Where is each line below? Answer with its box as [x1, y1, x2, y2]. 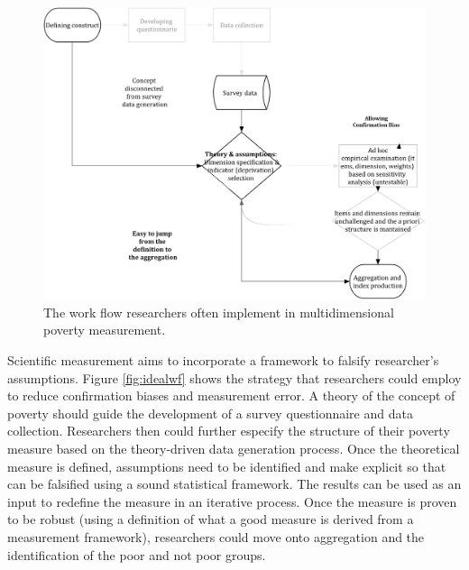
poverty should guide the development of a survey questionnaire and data [7, 403, 413, 422]
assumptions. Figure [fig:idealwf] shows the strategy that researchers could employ [7, 368, 462, 387]
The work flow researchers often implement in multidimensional [43, 302, 394, 321]
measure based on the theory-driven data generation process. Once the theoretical [7, 438, 460, 457]
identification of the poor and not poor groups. [7, 545, 266, 564]
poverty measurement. [43, 320, 166, 339]
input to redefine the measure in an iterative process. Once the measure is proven [7, 492, 457, 510]
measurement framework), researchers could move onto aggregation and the [7, 527, 425, 546]
